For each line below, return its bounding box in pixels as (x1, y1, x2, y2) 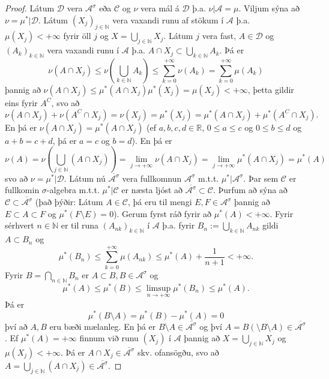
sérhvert (5, 219, 34, 231)
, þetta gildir (247, 83, 294, 95)
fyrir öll (63, 29, 91, 42)
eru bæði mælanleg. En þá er (49, 320, 156, 332)
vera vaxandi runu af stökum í (112, 13, 224, 26)
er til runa (61, 219, 99, 231)
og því (199, 320, 222, 332)
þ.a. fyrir (162, 219, 195, 231)
